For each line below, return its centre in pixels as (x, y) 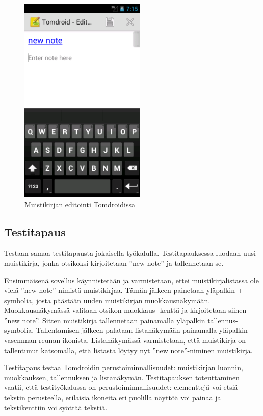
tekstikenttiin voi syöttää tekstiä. (56, 407)
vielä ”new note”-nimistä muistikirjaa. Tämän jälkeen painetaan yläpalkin (120, 290)
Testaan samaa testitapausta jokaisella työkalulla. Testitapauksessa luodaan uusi (130, 253)
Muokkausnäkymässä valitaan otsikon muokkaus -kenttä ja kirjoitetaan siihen (125, 310)
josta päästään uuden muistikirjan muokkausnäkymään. (123, 300)
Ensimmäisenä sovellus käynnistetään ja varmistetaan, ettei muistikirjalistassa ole (131, 280)
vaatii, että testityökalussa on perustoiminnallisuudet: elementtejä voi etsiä (121, 387)
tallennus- (223, 320)
